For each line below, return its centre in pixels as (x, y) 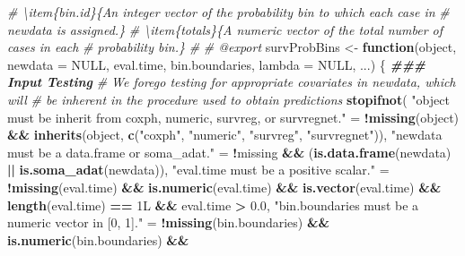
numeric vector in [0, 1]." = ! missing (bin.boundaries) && (168, 222)
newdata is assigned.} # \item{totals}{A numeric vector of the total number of (225, 29)
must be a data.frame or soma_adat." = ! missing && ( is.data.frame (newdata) (229, 152)
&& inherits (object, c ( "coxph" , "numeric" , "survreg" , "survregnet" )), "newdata (225, 135)
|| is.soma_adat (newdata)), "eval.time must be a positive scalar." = (198, 170)
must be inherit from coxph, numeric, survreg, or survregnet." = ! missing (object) (233, 117)
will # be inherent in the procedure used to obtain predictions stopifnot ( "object (228, 99)
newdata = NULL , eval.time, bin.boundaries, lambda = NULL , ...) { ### (217, 64)
